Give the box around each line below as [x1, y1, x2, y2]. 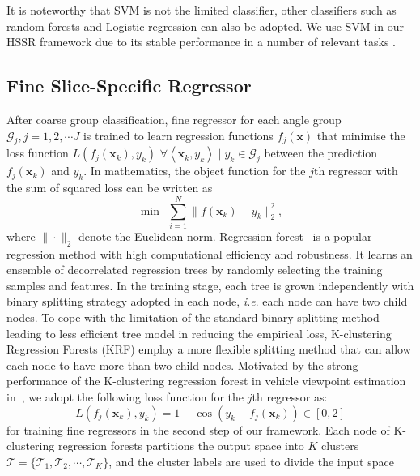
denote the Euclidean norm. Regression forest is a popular [78, 227, 372, 244]
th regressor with [313, 162, 398, 179]
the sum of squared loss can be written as [6, 179, 213, 196]
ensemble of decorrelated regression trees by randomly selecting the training [6, 261, 383, 278]
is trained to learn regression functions [83, 127, 274, 144]
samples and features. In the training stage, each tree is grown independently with [6, 277, 414, 294]
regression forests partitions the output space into [57, 437, 304, 454]
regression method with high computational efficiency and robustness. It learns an [6, 245, 413, 262]
